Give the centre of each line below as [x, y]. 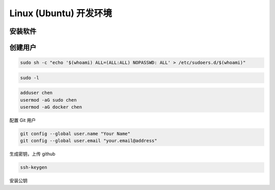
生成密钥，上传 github [32, 154]
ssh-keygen [34, 167]
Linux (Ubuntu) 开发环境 [61, 13]
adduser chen [36, 93]
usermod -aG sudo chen [48, 100]
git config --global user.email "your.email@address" [89, 141]
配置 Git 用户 [23, 120]
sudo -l [30, 78]
